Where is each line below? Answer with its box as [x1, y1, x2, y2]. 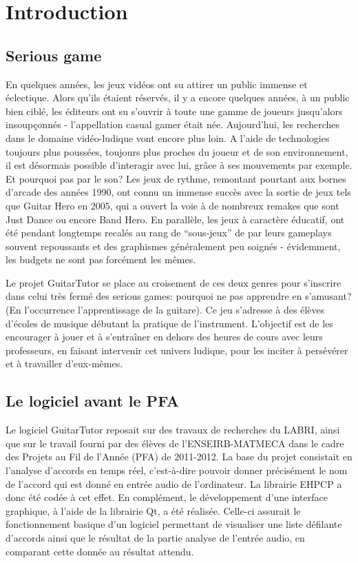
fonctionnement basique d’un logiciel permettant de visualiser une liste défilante [6, 517, 342, 531]
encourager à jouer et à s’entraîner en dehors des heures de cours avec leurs [6, 329, 323, 344]
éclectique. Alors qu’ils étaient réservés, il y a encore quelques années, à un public [6, 90, 350, 105]
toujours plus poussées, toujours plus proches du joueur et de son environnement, [6, 144, 348, 158]
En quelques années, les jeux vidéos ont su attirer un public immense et [6, 76, 308, 91]
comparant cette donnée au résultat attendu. [6, 544, 194, 558]
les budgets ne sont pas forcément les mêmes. [6, 252, 196, 267]
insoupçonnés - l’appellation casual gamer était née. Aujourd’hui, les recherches [6, 117, 340, 132]
